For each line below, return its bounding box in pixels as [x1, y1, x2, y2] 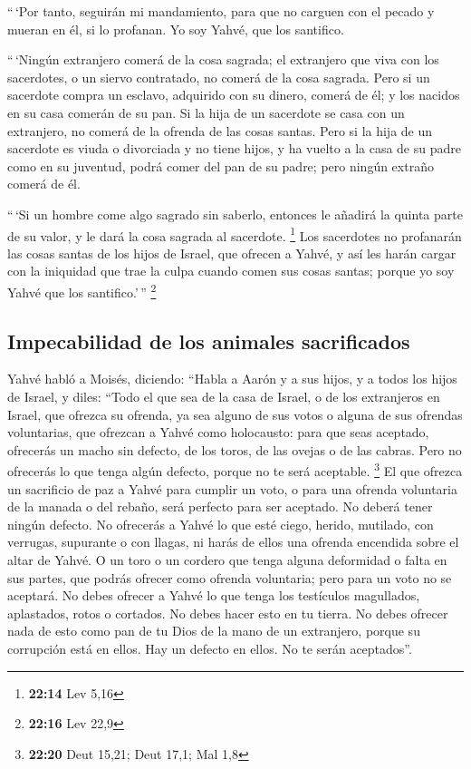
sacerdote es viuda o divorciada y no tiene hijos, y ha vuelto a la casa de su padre [7, 139, 461, 158]
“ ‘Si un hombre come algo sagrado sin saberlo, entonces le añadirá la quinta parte [7, 204, 463, 223]
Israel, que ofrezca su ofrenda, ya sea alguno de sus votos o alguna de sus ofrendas [7, 404, 463, 423]
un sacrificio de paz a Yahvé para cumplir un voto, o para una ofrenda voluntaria [7, 479, 457, 498]
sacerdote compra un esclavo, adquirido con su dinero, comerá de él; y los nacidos [7, 85, 460, 104]
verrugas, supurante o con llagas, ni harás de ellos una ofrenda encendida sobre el [7, 532, 459, 551]
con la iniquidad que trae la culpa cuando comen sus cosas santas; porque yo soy [7, 261, 455, 280]
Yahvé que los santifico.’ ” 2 [7, 279, 157, 301]
